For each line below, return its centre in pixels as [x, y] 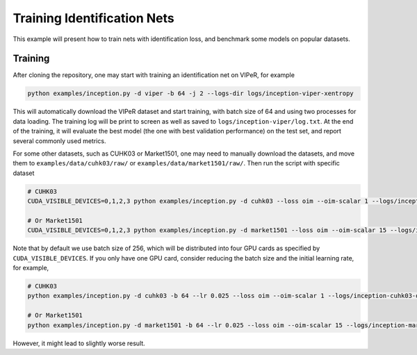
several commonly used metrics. [59, 141]
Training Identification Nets [93, 18]
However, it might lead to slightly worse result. [79, 343]
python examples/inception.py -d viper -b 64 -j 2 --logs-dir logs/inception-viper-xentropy [190, 93]
